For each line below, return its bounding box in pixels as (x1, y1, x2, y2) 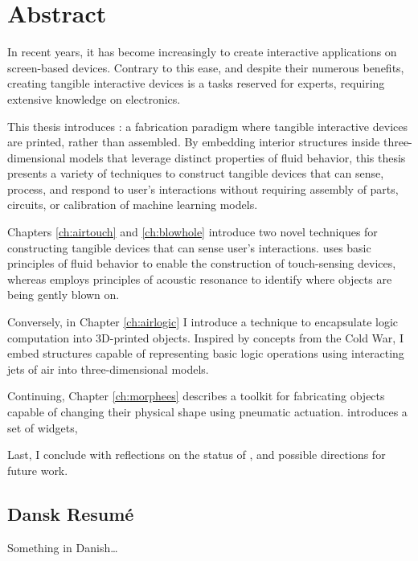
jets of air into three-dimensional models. (7, 360, 209, 377)
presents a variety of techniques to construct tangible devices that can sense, (7, 165, 384, 182)
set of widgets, (7, 419, 78, 436)
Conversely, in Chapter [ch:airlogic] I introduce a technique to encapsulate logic (7, 313, 399, 330)
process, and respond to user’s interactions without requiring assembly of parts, (7, 180, 399, 197)
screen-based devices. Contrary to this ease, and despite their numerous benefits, (7, 59, 404, 76)
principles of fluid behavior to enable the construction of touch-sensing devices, (7, 255, 396, 272)
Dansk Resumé (7, 501, 134, 526)
